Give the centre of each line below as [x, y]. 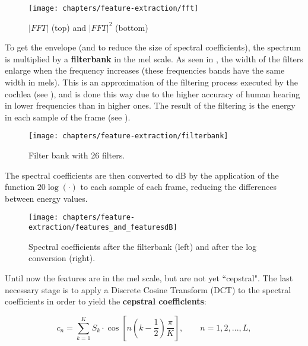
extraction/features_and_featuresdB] [103, 228]
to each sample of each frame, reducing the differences [178, 187]
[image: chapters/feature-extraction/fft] [114, 8]
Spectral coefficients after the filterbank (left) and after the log [143, 246]
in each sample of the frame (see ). [68, 117]
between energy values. [46, 198]
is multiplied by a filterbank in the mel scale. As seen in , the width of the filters [154, 58]
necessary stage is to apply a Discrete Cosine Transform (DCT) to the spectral [148, 289]
